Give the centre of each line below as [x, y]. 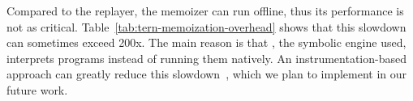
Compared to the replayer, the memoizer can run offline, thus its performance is [205, 11]
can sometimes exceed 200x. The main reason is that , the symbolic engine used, [206, 42]
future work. [37, 89]
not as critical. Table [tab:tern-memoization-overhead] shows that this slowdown [206, 26]
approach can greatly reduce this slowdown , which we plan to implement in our [207, 74]
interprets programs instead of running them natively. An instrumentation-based [207, 58]
